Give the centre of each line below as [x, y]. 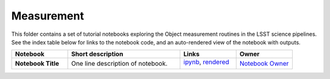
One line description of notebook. [119, 64]
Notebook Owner [264, 64]
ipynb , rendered [206, 62]
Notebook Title [37, 64]
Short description [97, 54]
